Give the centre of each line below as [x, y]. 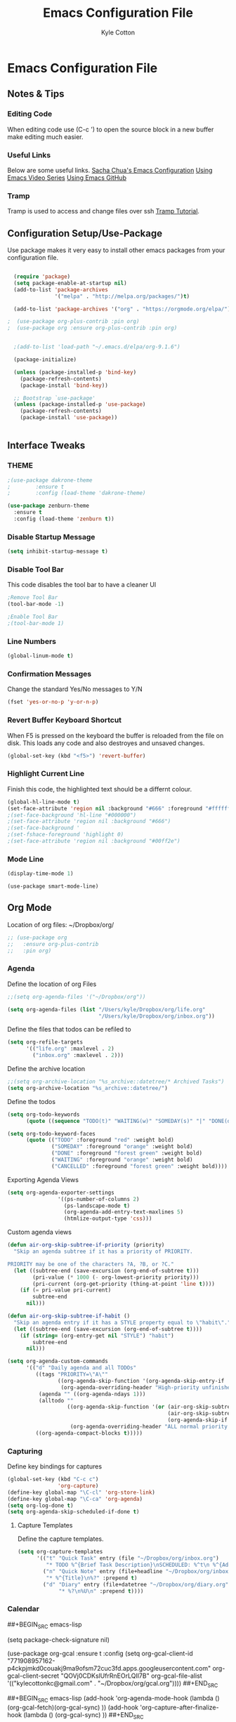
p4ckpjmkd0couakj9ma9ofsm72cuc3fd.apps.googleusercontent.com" [109, 1668]
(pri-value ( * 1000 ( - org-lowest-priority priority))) [116, 1277]
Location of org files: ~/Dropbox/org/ [61, 924]
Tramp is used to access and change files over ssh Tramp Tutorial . [104, 211]
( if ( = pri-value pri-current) [66, 1290]
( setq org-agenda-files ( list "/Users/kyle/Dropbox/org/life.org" [106, 1009]
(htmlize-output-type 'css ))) [108, 1219]
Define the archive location [46, 1069]
